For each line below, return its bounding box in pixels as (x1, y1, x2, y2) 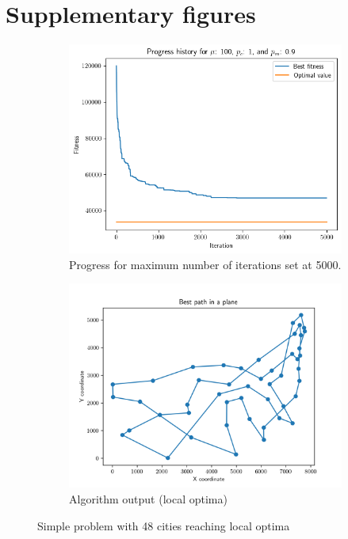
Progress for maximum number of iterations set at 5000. (69, 256, 342, 272)
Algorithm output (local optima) (69, 490, 228, 507)
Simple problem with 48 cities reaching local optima (37, 517, 290, 533)
